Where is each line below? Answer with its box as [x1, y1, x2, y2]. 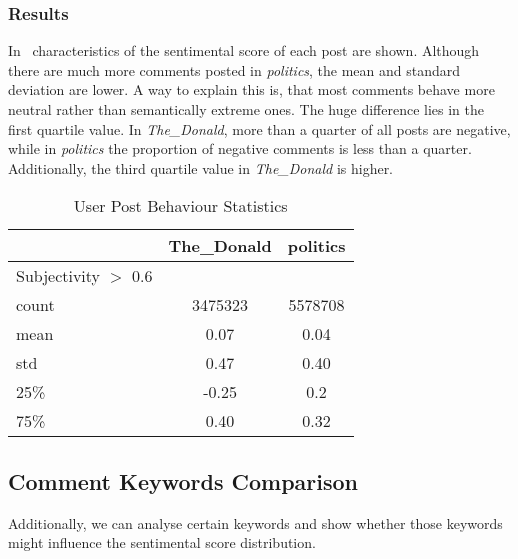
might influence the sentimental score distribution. [8, 532, 316, 553]
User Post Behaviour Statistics [73, 194, 288, 218]
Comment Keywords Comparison [8, 465, 359, 496]
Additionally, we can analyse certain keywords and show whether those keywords [8, 512, 503, 533]
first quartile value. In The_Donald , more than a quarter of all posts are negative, [8, 118, 511, 139]
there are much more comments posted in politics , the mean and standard [8, 59, 461, 80]
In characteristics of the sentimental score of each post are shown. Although [8, 40, 480, 61]
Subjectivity [16, 264, 101, 288]
